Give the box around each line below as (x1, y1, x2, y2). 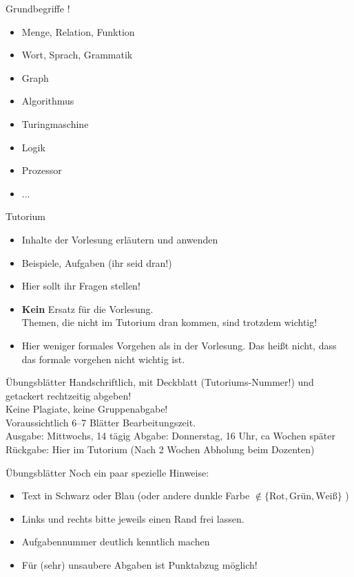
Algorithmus (21, 94, 74, 108)
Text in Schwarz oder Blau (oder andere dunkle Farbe (21, 488, 250, 503)
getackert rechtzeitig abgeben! (6, 388, 132, 402)
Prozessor (21, 163, 62, 177)
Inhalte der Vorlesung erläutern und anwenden (21, 232, 218, 246)
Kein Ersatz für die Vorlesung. (21, 301, 154, 316)
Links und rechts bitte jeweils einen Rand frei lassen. (21, 511, 244, 525)
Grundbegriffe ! (6, 1, 70, 15)
